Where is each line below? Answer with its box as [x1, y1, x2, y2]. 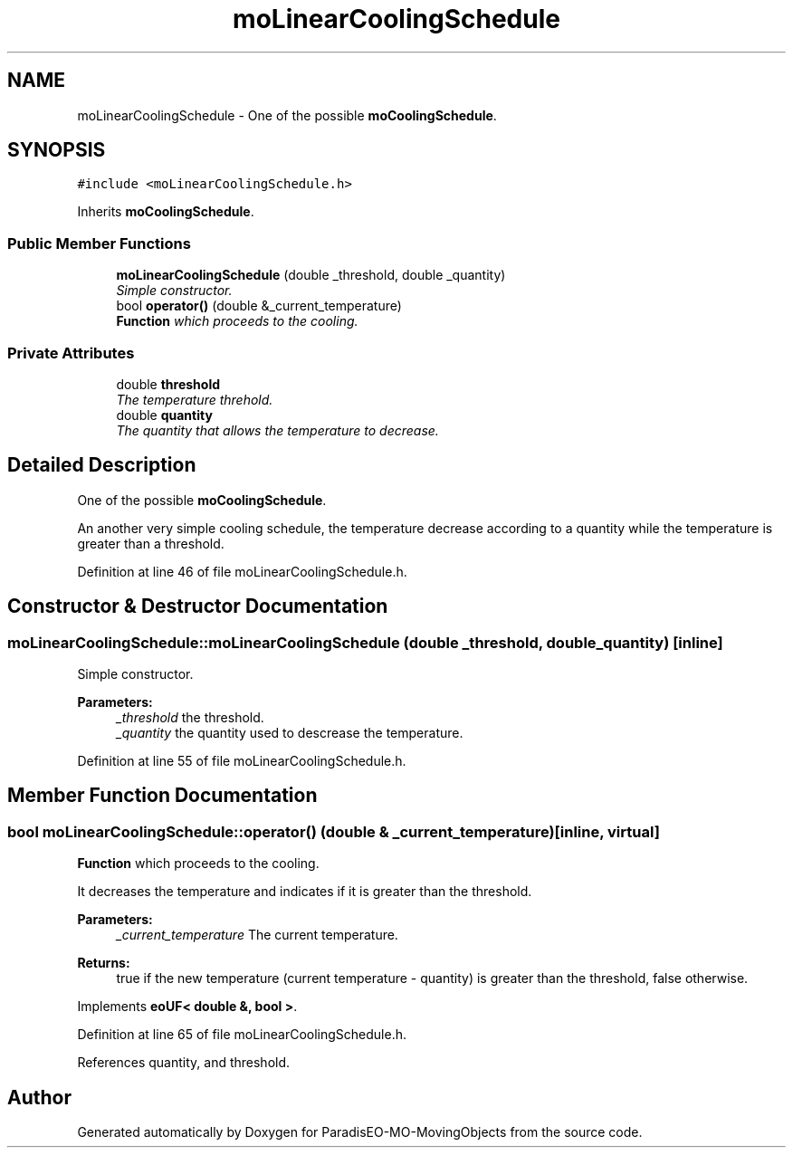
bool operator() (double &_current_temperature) [116, 298, 402, 314]
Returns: [77, 955, 130, 971]
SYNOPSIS [7, 138, 106, 162]
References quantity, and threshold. [77, 1055, 291, 1071]
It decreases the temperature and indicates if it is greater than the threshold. [77, 883, 532, 900]
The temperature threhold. [116, 391, 273, 407]
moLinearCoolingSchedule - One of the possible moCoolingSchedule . [77, 107, 497, 123]
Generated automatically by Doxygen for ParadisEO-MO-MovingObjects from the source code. [77, 1124, 643, 1141]
